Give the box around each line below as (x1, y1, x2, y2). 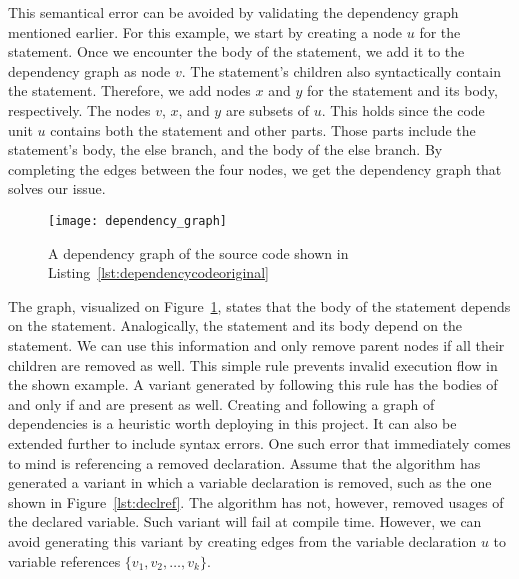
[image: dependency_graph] (48, 213, 227, 228)
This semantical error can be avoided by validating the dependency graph (8, 2, 459, 22)
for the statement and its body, (307, 80, 498, 101)
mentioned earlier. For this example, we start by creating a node (8, 21, 403, 42)
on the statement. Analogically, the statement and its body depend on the (8, 315, 463, 336)
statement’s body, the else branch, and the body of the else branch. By (8, 139, 443, 160)
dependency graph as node (8, 60, 171, 81)
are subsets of (225, 99, 309, 120)
